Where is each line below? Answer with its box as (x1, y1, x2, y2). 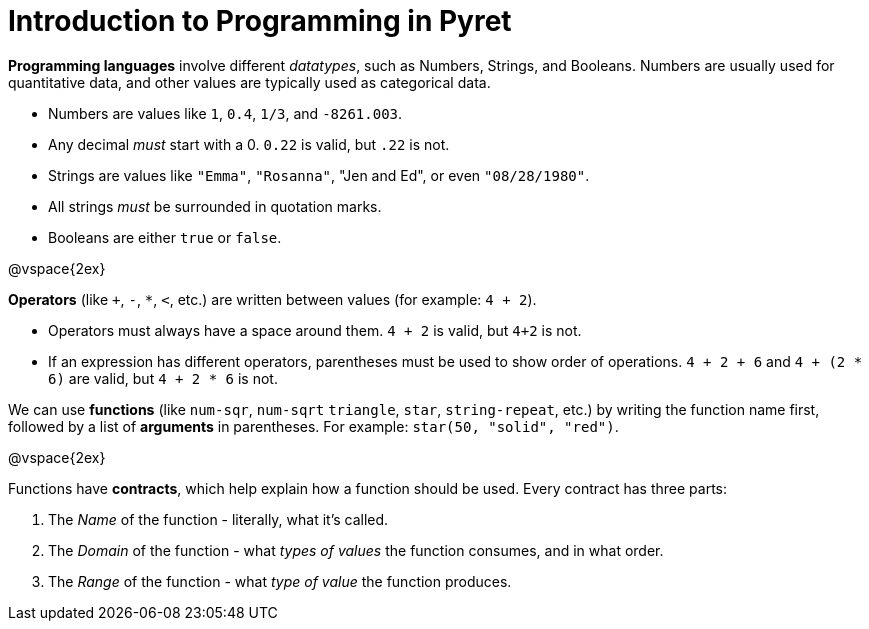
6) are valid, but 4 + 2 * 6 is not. (48, 369, 278, 387)
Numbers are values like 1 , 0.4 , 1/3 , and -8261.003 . (48, 104, 403, 122)
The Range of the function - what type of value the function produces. (48, 572, 512, 590)
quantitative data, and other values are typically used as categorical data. (8, 73, 491, 91)
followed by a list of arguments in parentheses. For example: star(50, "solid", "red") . (8, 417, 619, 435)
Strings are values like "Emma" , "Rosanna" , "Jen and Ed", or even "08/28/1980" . (48, 166, 590, 184)
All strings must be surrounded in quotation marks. (48, 197, 382, 215)
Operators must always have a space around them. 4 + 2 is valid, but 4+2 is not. (48, 321, 582, 339)
